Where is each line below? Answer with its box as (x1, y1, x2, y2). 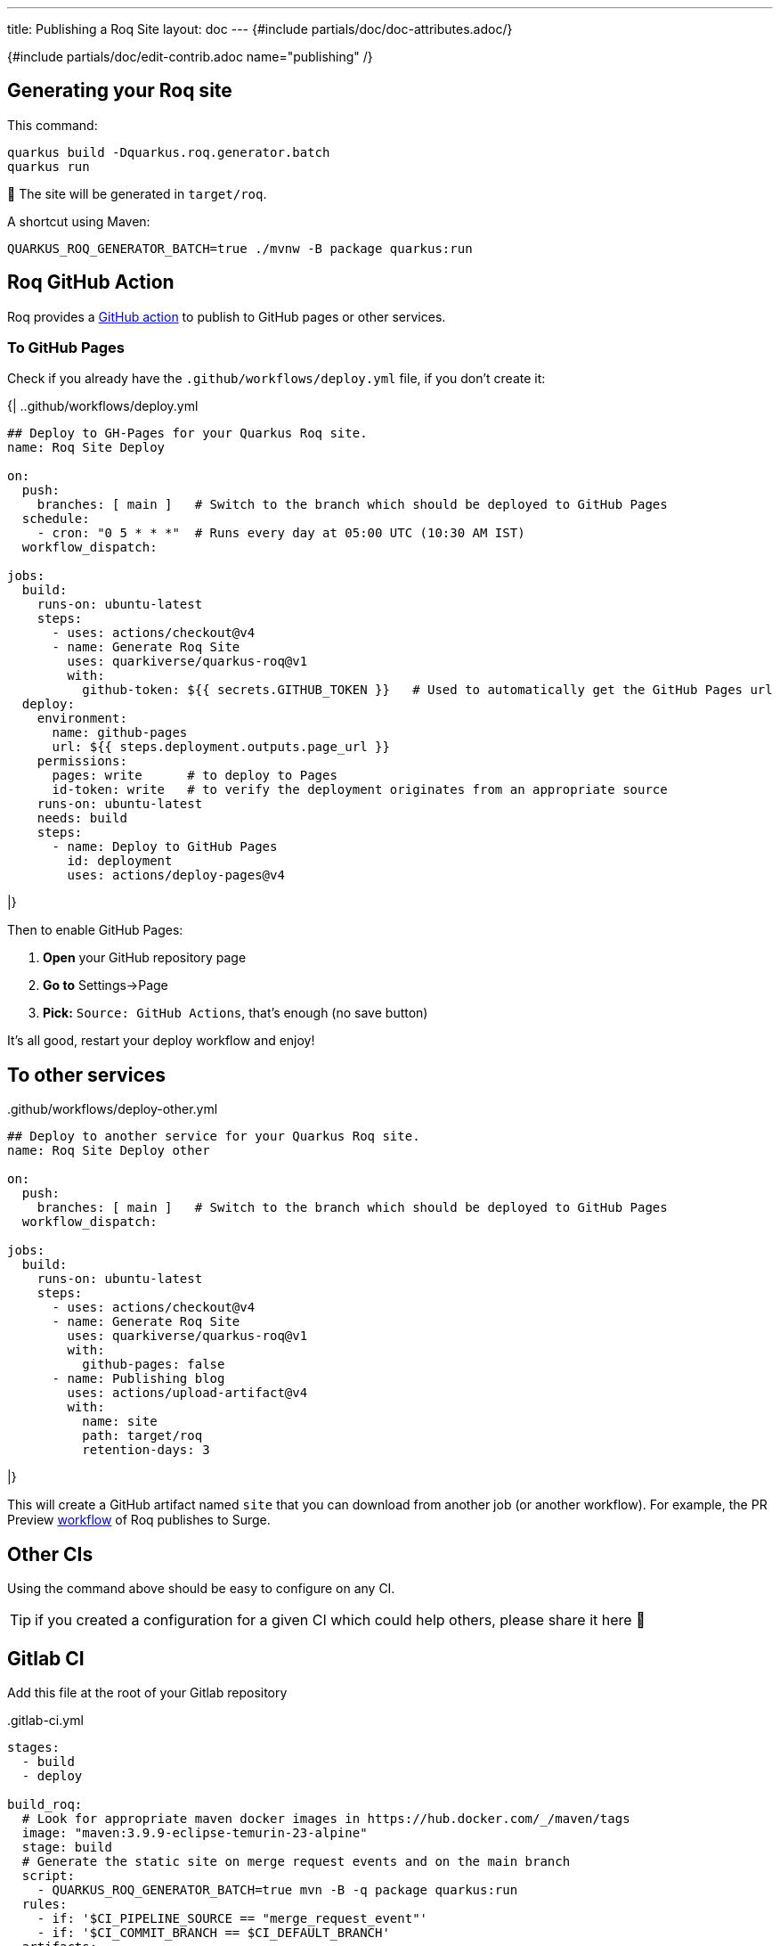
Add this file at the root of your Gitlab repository (7, 1684, 288, 1700)
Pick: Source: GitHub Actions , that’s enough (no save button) (43, 1005, 428, 1021)
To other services (7, 1063, 167, 1086)
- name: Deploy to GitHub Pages (52, 839, 278, 854)
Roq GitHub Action (7, 271, 175, 294)
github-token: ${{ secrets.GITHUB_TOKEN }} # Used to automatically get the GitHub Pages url (82, 683, 773, 698)
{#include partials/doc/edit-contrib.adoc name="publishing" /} (7, 49, 373, 64)
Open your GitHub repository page (43, 950, 247, 966)
